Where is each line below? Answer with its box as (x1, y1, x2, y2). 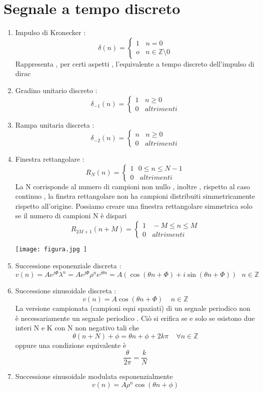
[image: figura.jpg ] (15, 246, 87, 253)
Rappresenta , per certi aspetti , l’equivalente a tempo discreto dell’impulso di (15, 58, 254, 69)
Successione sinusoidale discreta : (15, 285, 116, 296)
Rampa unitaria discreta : (15, 119, 94, 130)
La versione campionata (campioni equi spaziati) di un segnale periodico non (15, 302, 250, 313)
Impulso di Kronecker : (15, 27, 85, 38)
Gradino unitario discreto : (15, 85, 97, 95)
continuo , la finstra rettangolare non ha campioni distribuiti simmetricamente (15, 191, 255, 201)
